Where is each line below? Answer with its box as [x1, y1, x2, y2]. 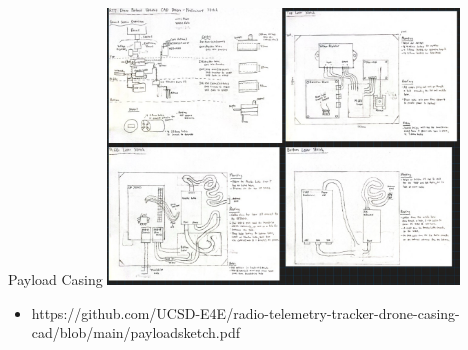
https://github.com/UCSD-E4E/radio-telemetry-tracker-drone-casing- [31, 302, 460, 323]
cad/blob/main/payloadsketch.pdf [31, 322, 240, 343]
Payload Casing [8, 269, 103, 289]
